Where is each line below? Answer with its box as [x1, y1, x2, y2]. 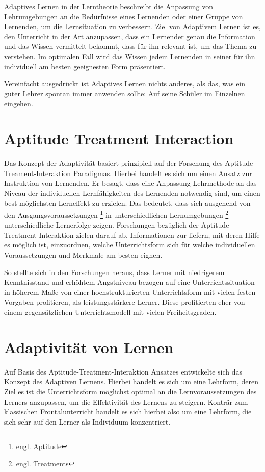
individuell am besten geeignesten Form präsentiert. [4, 61, 166, 71]
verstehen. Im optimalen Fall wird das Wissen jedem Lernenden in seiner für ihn [4, 51, 255, 61]
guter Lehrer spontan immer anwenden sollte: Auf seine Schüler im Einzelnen [4, 88, 245, 98]
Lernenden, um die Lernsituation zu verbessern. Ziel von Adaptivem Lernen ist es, [4, 21, 261, 32]
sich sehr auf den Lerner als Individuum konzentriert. [4, 416, 171, 427]
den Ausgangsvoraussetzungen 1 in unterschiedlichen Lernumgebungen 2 [4, 208, 229, 220]
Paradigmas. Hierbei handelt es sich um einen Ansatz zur [73, 167, 252, 178]
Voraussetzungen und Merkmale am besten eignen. [4, 250, 163, 260]
